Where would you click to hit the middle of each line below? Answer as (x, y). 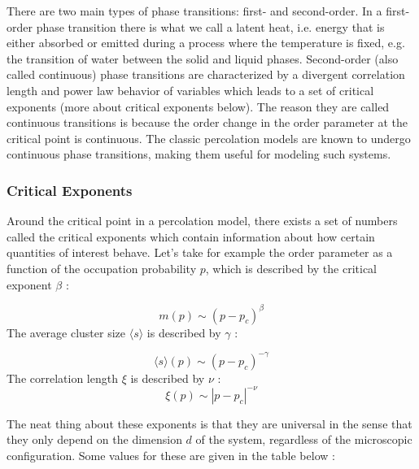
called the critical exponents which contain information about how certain (191, 236)
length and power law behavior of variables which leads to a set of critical (190, 90)
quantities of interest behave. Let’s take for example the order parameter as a (200, 252)
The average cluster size (66, 332)
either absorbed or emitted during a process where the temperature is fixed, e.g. (206, 43)
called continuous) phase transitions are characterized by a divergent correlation (206, 74)
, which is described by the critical (291, 268)
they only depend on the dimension (94, 439)
